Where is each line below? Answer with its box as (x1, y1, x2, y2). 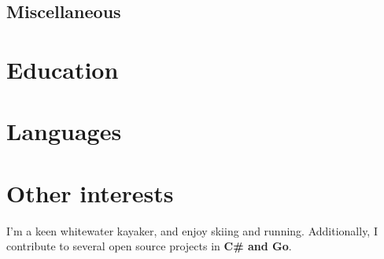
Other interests (6, 176, 174, 209)
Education (6, 53, 119, 85)
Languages (6, 115, 122, 147)
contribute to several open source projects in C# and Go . (6, 238, 292, 254)
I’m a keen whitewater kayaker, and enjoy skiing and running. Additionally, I (6, 222, 378, 239)
